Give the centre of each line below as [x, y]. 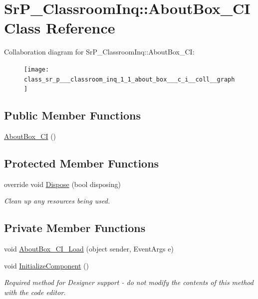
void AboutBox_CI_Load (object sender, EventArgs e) [89, 249]
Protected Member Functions [82, 163]
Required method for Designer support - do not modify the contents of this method [129, 282]
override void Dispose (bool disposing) [62, 184]
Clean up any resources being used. [57, 201]
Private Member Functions [75, 228]
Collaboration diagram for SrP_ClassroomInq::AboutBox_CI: [99, 52]
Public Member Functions [72, 115]
